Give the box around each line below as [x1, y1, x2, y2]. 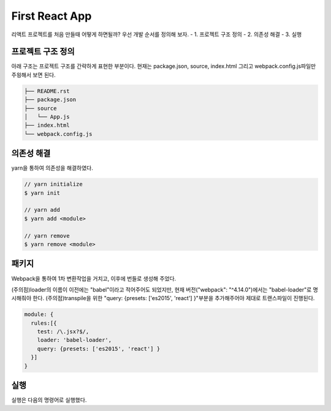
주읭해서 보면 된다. [11, 71, 56, 78]
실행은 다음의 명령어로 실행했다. [11, 396, 87, 404]
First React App [11, 9, 92, 23]
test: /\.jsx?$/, [37, 328, 89, 335]
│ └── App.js [24, 113, 70, 120]
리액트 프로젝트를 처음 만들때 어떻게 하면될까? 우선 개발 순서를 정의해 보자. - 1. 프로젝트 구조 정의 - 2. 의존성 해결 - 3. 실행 [11, 31, 302, 38]
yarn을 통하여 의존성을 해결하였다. [11, 164, 93, 172]
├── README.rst [24, 88, 70, 94]
